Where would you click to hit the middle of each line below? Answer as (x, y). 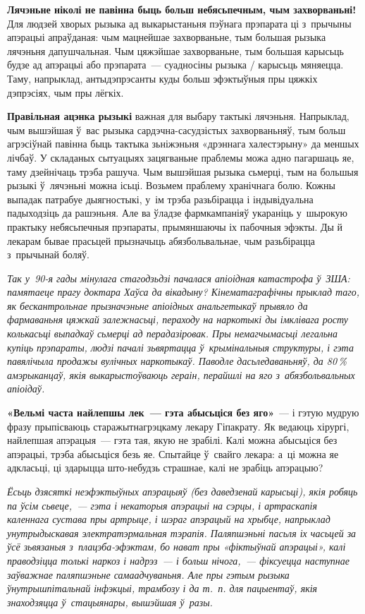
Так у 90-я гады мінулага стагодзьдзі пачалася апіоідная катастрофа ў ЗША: (179, 278)
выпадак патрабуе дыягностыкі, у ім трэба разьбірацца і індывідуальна (160, 199)
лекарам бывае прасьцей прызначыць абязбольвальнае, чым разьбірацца (161, 240)
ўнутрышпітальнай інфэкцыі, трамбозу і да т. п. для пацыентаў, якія (162, 588)
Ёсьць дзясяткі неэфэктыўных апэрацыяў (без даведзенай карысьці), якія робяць (182, 491)
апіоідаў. (26, 389)
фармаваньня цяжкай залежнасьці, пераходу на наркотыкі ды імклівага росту (178, 319)
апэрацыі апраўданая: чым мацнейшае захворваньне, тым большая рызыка (167, 37)
